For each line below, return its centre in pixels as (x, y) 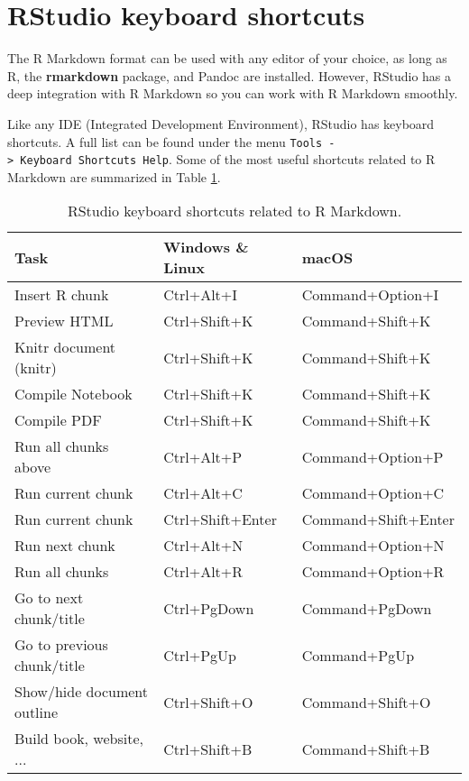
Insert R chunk (62, 295)
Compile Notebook (74, 394)
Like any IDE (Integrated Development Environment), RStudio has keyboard (221, 123)
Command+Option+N (373, 546)
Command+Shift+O (366, 702)
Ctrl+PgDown (209, 608)
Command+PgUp (358, 655)
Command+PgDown (367, 608)
